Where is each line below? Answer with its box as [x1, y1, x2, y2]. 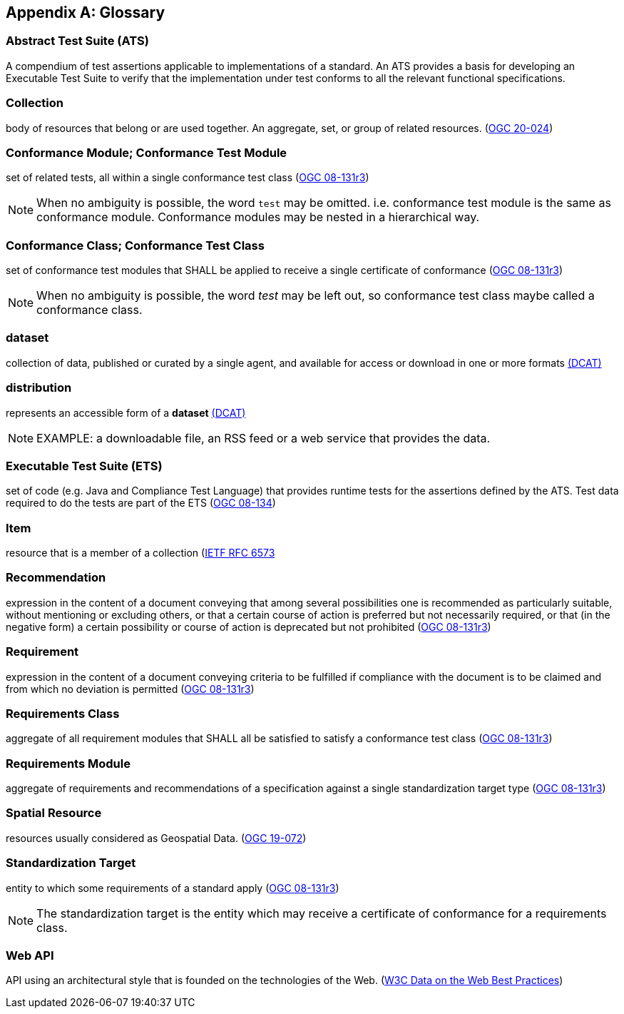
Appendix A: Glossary [6, 4, 165, 21]
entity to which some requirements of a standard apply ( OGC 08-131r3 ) [6, 881, 339, 894]
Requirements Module [6, 756, 131, 771]
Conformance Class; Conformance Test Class [6, 238, 265, 253]
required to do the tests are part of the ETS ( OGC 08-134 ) [6, 497, 276, 509]
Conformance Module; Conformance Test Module [6, 145, 287, 160]
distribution [6, 380, 72, 395]
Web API [6, 948, 54, 963]
